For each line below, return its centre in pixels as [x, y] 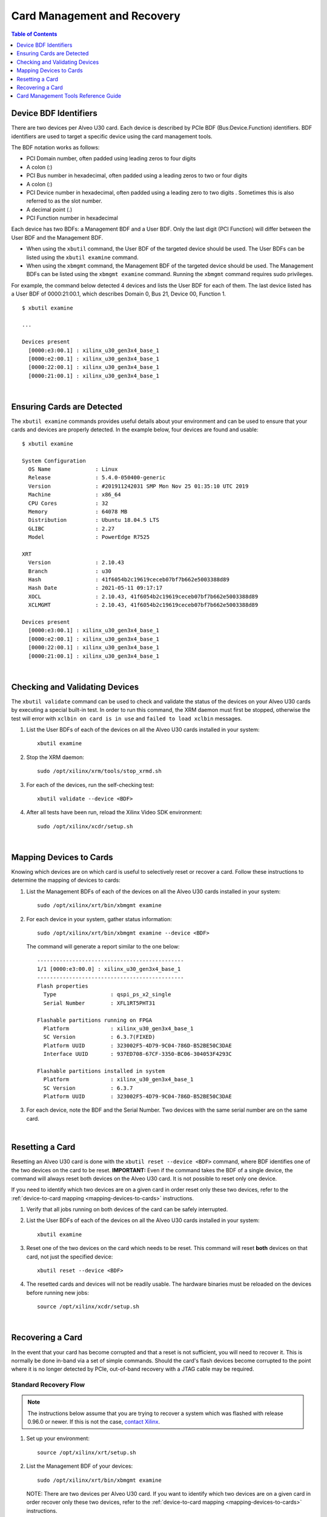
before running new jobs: [58, 1292]
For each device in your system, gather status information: [99, 919]
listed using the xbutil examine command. [82, 257]
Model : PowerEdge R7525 [89, 537]
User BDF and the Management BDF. [57, 237]
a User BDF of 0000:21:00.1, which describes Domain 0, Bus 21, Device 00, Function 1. [119, 294]
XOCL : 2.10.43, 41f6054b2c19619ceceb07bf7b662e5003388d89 [143, 596]
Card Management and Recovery [96, 16]
